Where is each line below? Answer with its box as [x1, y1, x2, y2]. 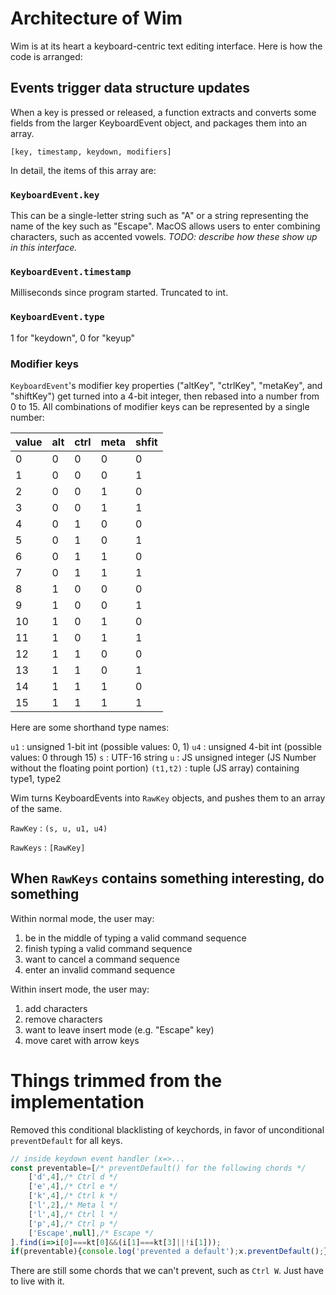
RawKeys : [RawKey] [10, 841, 86, 853]
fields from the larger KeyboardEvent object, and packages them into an [10, 117, 307, 129]
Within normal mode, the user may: [10, 912, 155, 924]
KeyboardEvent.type [10, 312, 105, 323]
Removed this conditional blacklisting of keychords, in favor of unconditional [10, 1123, 325, 1136]
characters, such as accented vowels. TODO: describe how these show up [10, 231, 318, 243]
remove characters [24, 1013, 103, 1025]
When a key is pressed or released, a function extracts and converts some [10, 106, 317, 118]
